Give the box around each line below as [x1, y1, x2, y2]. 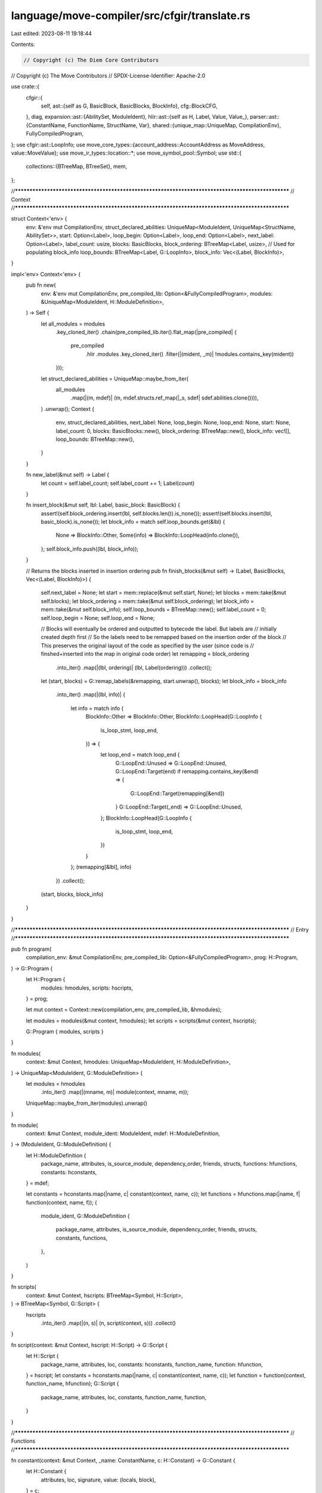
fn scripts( [11, 1283, 37, 1291]
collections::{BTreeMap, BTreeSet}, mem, [26, 163, 128, 170]
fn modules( [11, 1050, 41, 1057]
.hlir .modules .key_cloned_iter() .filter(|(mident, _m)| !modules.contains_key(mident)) [85, 350, 295, 358]
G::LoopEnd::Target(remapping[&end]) [130, 789, 225, 797]
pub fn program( [11, 945, 52, 953]
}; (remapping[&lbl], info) [70, 864, 132, 871]
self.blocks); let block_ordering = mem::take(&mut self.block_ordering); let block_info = [41, 597, 255, 604]
